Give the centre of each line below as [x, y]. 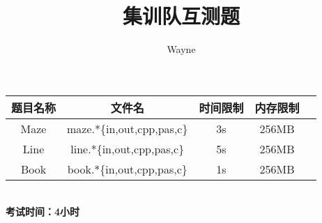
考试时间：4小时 [43, 212]
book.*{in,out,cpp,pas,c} [127, 169]
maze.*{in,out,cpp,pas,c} [128, 128]
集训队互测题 [181, 16]
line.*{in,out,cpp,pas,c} [128, 148]
